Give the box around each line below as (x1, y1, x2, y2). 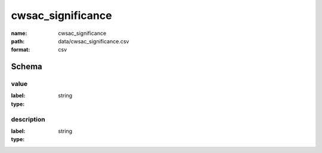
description (11, 115, 45, 123)
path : (11, 37, 25, 44)
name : (11, 30, 27, 37)
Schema (11, 62, 43, 72)
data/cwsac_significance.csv (58, 37, 129, 44)
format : (11, 46, 30, 53)
